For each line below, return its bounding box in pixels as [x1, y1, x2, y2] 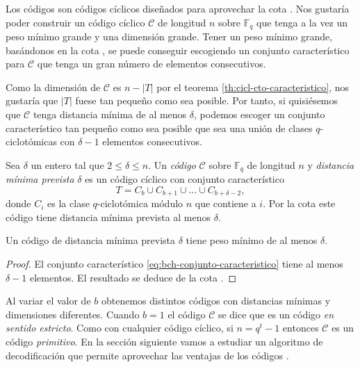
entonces [282, 320, 319, 335]
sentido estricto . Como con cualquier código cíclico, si [6, 320, 234, 335]
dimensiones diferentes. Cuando [6, 307, 140, 321]
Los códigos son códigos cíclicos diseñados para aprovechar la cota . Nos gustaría [6, 1, 350, 15]
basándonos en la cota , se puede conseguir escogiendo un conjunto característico [6, 42, 350, 57]
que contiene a [195, 196, 256, 211]
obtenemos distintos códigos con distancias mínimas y [101, 293, 331, 308]
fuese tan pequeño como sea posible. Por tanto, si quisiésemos [75, 93, 338, 108]
